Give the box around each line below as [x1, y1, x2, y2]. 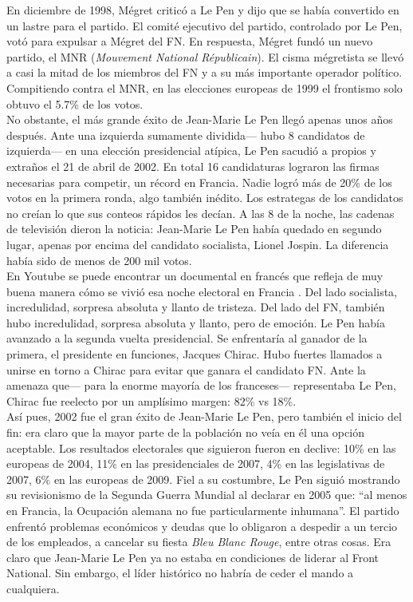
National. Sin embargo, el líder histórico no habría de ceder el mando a [6, 564, 354, 581]
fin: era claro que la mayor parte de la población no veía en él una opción [6, 424, 364, 441]
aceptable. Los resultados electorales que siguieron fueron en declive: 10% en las [6, 439, 396, 456]
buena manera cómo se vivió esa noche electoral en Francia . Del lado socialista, [6, 283, 397, 299]
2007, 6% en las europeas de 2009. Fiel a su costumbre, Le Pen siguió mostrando [6, 470, 400, 487]
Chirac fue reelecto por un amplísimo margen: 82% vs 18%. [6, 392, 297, 409]
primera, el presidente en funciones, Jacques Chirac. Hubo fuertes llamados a [6, 346, 383, 362]
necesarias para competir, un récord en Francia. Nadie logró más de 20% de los [6, 173, 392, 190]
